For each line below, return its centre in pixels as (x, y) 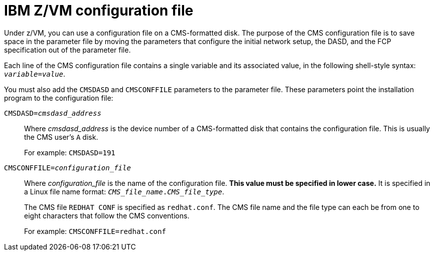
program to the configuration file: (59, 98)
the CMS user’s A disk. (61, 137)
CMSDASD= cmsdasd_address (53, 113)
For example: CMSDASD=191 (70, 152)
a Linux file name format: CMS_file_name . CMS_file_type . (124, 191)
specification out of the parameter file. (67, 50)
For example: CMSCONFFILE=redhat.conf (95, 231)
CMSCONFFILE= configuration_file (67, 168)
